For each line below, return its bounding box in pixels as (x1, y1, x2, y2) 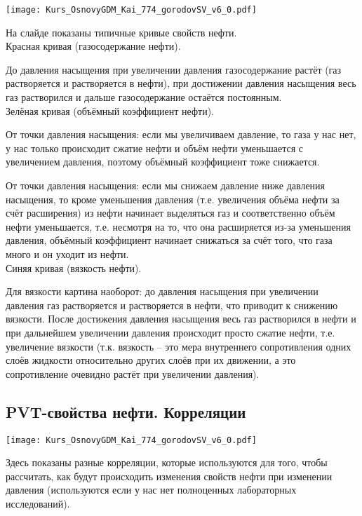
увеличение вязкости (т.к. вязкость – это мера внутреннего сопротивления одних (6, 339, 351, 353)
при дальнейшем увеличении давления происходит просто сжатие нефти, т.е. (6, 325, 335, 339)
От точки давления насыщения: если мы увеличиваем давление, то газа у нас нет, (6, 127, 356, 142)
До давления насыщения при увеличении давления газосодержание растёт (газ (6, 62, 342, 76)
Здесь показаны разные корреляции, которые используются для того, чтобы (6, 455, 328, 470)
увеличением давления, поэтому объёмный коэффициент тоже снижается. (6, 154, 320, 169)
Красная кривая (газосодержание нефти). (6, 39, 181, 53)
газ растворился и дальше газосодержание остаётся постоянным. (6, 90, 282, 104)
